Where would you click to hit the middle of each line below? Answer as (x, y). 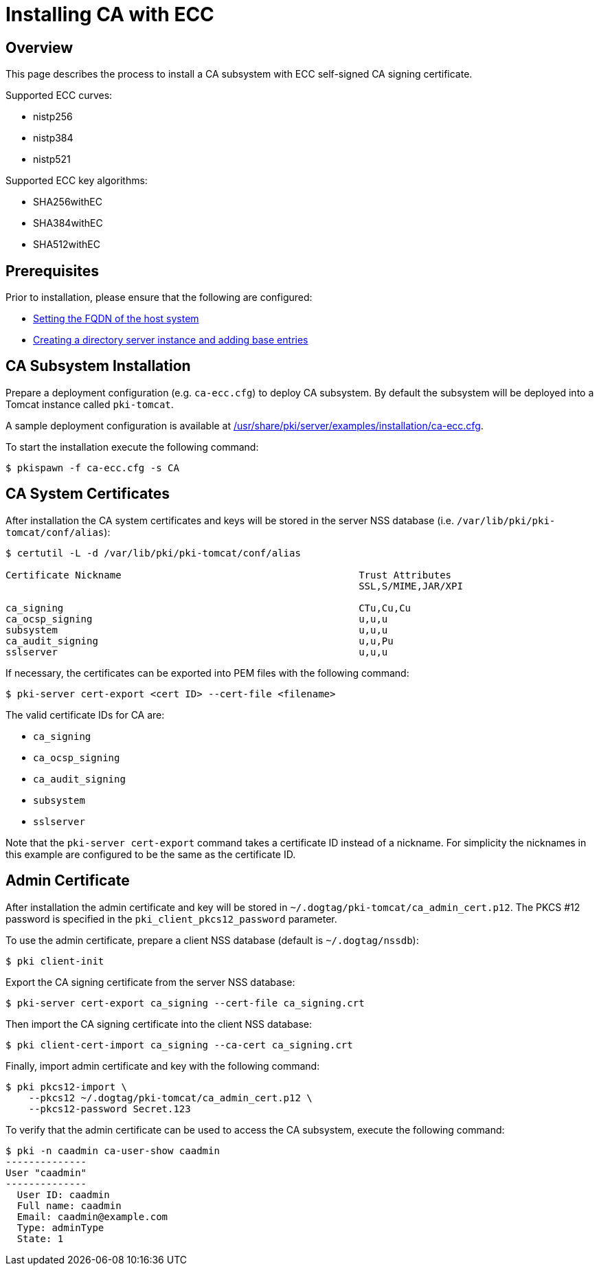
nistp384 (53, 138)
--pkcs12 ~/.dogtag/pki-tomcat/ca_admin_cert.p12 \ (170, 1098)
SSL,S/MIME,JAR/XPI (411, 586)
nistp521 (52, 159)
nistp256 (53, 117)
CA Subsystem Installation (98, 366)
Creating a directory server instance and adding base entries (171, 340)
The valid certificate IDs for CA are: (85, 715)
